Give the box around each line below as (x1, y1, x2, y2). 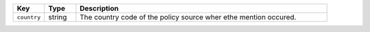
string (48, 13, 67, 21)
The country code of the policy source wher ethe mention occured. (79, 13, 297, 21)
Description (79, 4, 119, 13)
